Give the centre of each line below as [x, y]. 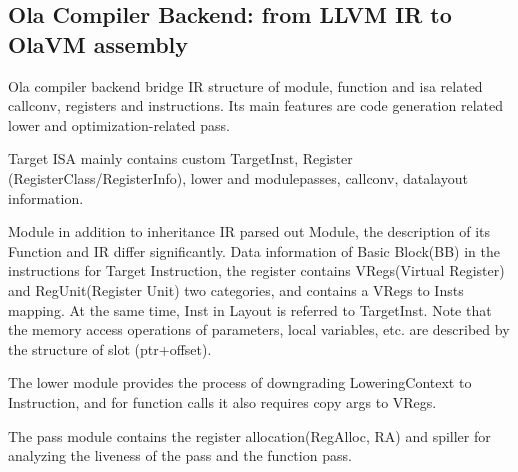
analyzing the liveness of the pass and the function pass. [180, 455]
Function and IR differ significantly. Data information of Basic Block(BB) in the [254, 250]
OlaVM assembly [98, 43]
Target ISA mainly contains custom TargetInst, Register [180, 158]
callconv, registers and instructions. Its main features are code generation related [255, 105]
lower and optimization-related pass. [119, 124]
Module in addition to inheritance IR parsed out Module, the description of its [249, 231]
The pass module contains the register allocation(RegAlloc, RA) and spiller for [249, 435]
